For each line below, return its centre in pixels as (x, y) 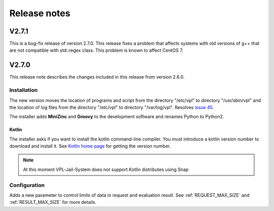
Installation (24, 90)
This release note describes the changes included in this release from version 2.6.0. (97, 77)
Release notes (40, 13)
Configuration (27, 185)
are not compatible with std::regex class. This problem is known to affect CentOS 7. (96, 50)
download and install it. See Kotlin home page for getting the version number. (90, 146)
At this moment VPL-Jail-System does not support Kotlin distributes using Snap (106, 169)
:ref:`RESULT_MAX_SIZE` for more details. (53, 202)
